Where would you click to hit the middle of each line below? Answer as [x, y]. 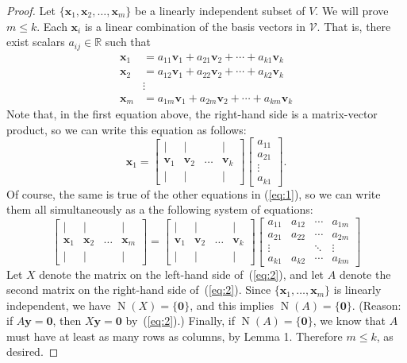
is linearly [357, 290]
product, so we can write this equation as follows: [127, 129]
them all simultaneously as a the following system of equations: [160, 209]
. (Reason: [376, 305]
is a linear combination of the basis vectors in [195, 26]
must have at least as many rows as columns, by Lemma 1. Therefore [175, 336]
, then [67, 321]
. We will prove [352, 10]
